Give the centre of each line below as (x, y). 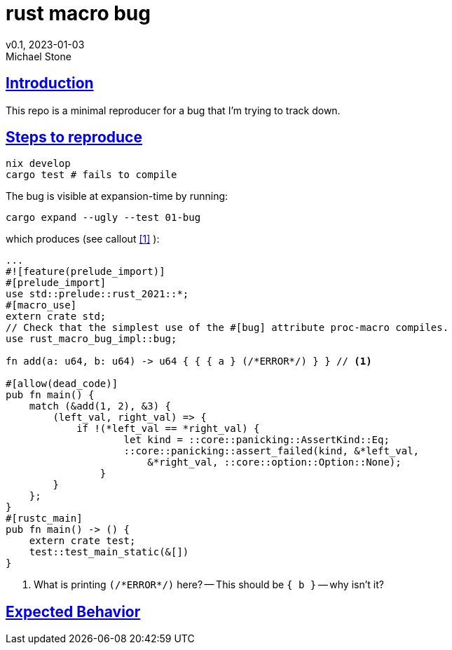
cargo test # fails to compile (91, 175)
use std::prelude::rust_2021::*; (97, 294)
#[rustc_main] (44, 519)
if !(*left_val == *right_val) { (168, 429)
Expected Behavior (73, 611)
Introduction (50, 83)
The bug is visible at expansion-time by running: (117, 196)
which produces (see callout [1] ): (83, 239)
